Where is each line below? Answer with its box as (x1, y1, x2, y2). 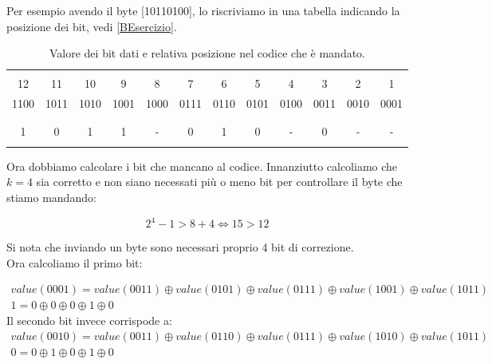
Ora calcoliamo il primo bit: (6, 254, 143, 271)
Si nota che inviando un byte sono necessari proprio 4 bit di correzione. (6, 239, 354, 255)
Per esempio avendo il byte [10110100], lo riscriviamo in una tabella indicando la (6, 2, 400, 18)
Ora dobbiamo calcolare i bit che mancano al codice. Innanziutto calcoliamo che (6, 157, 398, 174)
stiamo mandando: (6, 189, 96, 205)
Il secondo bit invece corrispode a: (6, 312, 172, 329)
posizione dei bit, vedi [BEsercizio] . (6, 18, 177, 34)
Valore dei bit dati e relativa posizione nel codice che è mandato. (49, 45, 366, 61)
